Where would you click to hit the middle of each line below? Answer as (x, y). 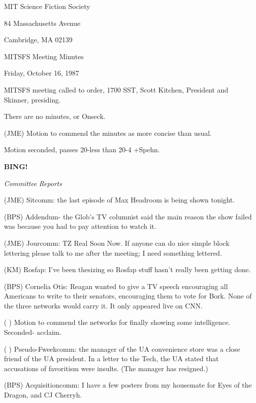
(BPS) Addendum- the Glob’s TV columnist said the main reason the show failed (128, 216)
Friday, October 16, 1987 (42, 73)
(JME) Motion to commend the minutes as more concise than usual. (108, 133)
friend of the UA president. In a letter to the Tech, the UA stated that (111, 358)
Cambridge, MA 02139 (38, 40)
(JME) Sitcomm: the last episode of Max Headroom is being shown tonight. (120, 200)
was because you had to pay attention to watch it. (80, 226)
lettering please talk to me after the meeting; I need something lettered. (113, 252)
